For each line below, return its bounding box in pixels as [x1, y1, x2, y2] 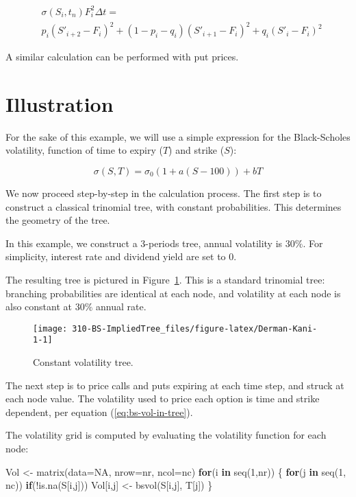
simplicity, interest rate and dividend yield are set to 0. [5, 249, 237, 264]
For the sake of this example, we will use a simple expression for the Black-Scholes [5, 129, 351, 143]
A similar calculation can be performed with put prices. [5, 49, 239, 64]
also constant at [5, 299, 72, 314]
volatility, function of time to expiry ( [5, 143, 163, 157]
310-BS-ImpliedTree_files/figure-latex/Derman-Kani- [72, 323, 318, 334]
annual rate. [95, 299, 147, 314]
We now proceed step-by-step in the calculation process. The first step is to [5, 185, 322, 200]
